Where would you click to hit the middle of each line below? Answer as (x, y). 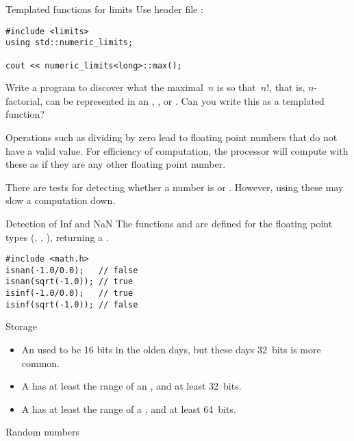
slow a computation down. (61, 200)
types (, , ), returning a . (57, 237)
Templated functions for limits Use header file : (104, 9)
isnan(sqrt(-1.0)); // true (69, 282)
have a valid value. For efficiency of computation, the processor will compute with (177, 150)
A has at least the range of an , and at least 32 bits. (131, 386)
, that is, (287, 87)
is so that (236, 87)
